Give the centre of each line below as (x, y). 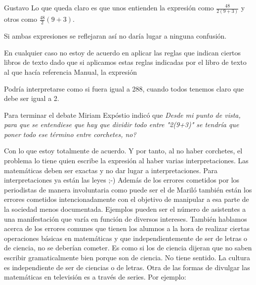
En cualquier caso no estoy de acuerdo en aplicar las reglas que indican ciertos (123, 52)
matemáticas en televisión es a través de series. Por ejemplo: (95, 277)
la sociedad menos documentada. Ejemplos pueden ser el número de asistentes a (125, 209)
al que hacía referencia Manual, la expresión (70, 71)
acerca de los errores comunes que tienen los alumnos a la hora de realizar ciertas (127, 228)
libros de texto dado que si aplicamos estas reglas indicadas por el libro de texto (125, 62)
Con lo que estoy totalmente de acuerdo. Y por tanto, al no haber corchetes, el (123, 151)
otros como (21, 19)
